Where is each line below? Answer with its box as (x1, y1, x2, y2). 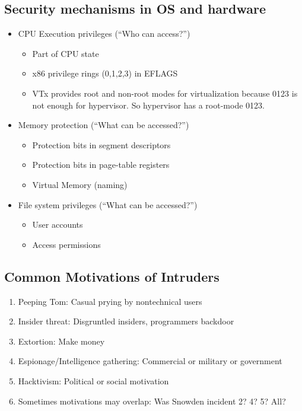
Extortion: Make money (18, 334, 105, 347)
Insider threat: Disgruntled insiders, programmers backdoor (18, 315, 234, 327)
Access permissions (32, 238, 101, 250)
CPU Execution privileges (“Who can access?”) (18, 27, 190, 40)
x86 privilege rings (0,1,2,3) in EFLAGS (32, 67, 178, 79)
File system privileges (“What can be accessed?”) (18, 198, 198, 211)
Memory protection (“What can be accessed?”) (18, 119, 189, 131)
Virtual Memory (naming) (32, 178, 128, 190)
